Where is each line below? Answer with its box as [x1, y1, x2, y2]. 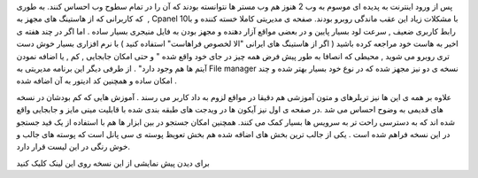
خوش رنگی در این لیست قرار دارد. [16, 142, 131, 152]
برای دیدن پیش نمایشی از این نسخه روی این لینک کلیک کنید [16, 158, 210, 168]
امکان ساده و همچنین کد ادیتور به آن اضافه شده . [16, 75, 177, 86]
